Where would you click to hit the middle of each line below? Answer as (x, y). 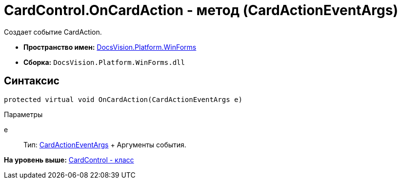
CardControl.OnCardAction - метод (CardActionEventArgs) (201, 10)
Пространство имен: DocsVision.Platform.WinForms (110, 47)
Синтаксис (32, 81)
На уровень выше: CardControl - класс (69, 160)
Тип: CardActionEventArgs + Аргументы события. (105, 144)
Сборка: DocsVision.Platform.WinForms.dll (104, 62)
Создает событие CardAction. (53, 32)
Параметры (23, 114)
